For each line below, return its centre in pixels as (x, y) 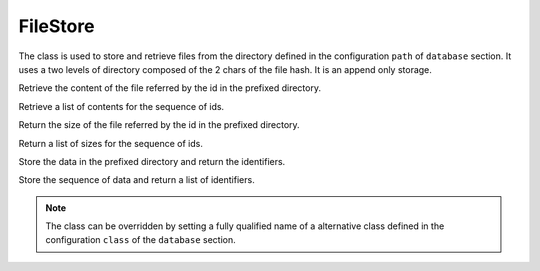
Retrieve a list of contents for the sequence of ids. (121, 106)
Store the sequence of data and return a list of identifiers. (136, 180)
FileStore (56, 26)
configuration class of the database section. (140, 240)
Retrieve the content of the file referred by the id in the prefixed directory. (170, 88)
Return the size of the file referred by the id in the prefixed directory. (159, 125)
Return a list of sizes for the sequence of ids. (111, 143)
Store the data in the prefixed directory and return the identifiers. (152, 161)
